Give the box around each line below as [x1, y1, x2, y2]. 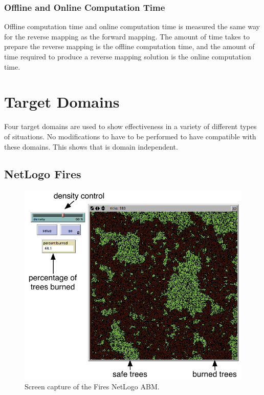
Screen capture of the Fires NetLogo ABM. [25, 381, 160, 392]
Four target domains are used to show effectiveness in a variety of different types [4, 121, 257, 132]
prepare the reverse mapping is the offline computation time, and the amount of [4, 41, 255, 52]
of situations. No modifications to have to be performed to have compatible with [4, 131, 256, 141]
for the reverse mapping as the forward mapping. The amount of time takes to [4, 31, 250, 41]
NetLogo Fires [4, 166, 81, 182]
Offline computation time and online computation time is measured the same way [4, 21, 260, 32]
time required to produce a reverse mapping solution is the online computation [4, 51, 251, 61]
